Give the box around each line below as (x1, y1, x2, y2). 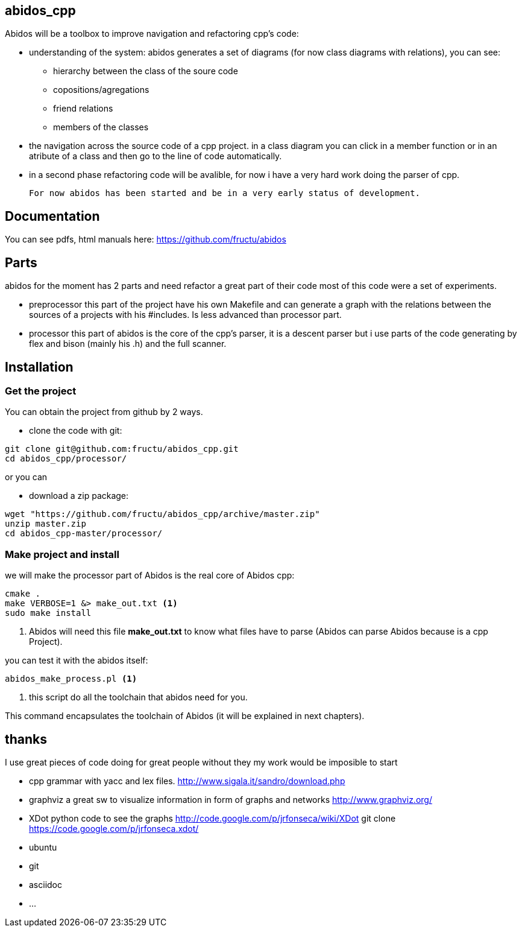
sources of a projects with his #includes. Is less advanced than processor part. (29, 309, 342, 320)
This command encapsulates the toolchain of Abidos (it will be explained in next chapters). (5, 711, 365, 721)
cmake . (5, 589, 41, 599)
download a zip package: (29, 490, 129, 501)
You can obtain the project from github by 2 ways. (5, 407, 203, 417)
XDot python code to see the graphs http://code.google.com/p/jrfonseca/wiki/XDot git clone (29, 813, 396, 823)
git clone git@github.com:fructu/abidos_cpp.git (5, 444, 239, 454)
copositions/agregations (53, 84, 149, 95)
